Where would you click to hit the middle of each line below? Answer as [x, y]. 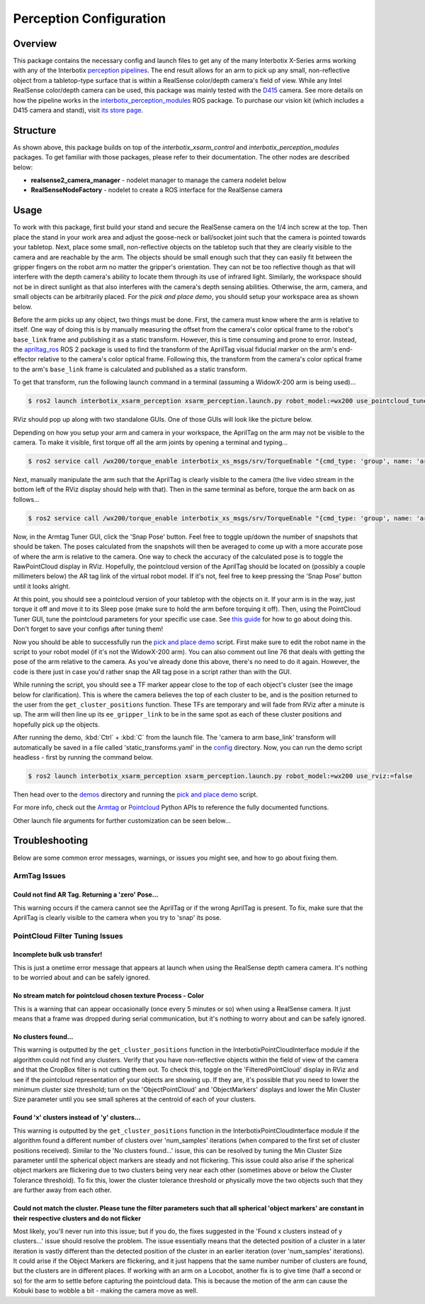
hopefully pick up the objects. [57, 724]
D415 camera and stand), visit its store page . [78, 111]
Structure [35, 130]
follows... [27, 499]
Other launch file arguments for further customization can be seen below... [122, 820]
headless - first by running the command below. [83, 757]
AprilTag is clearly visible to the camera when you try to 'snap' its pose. [118, 917]
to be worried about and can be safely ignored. [82, 977]
